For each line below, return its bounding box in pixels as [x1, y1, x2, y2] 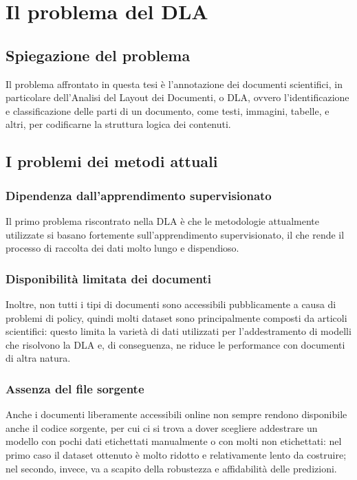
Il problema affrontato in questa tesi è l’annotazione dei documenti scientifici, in [6, 76, 343, 91]
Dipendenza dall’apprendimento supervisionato [6, 186, 272, 204]
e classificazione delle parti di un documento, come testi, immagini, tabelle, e [6, 103, 329, 118]
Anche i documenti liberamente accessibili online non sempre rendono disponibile [6, 407, 347, 422]
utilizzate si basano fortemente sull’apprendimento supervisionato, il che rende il [6, 227, 345, 241]
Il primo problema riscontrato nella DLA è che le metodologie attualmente [6, 213, 319, 228]
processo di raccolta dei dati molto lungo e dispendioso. [6, 241, 239, 255]
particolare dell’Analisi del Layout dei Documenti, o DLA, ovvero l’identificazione [6, 90, 349, 105]
